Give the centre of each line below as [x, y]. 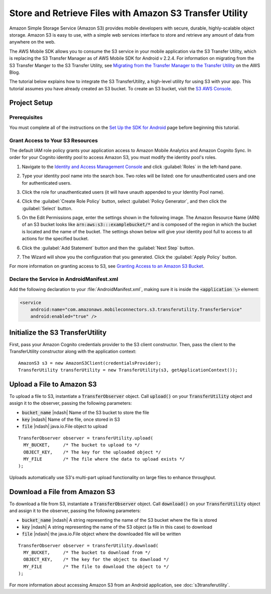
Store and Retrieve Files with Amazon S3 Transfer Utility [129, 13]
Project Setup [31, 103]
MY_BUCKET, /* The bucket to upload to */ [82, 445]
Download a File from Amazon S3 [62, 492]
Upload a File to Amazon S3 [53, 384]
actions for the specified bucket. [55, 239]
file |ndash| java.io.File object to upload [64, 426]
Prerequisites [26, 117]
